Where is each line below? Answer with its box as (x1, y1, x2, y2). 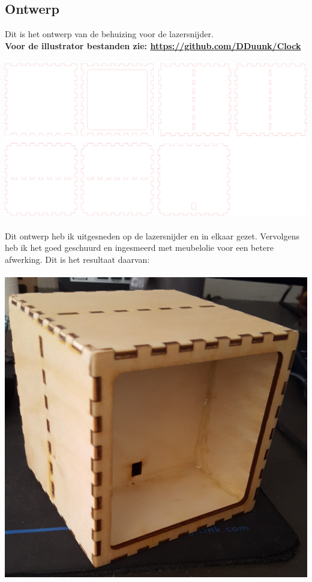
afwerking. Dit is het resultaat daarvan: (5, 253, 150, 265)
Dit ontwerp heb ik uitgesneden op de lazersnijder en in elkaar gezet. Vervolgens (5, 229, 299, 242)
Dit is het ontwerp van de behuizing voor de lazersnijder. (5, 28, 214, 40)
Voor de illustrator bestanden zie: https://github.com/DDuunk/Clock (5, 39, 301, 52)
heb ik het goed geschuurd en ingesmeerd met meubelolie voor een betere (5, 241, 274, 254)
